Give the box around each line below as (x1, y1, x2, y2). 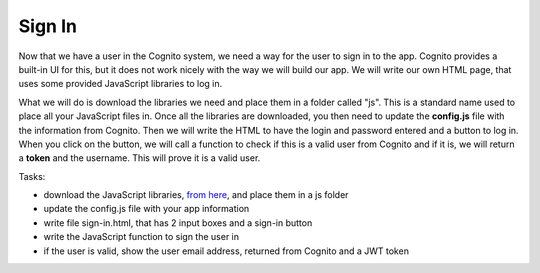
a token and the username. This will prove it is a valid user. (18, 152, 261, 164)
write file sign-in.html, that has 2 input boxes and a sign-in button (43, 216, 313, 229)
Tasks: (18, 170, 46, 182)
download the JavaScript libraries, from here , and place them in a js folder (43, 189, 349, 201)
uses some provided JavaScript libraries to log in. (18, 78, 223, 90)
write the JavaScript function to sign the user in (43, 231, 240, 243)
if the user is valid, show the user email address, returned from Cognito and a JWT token (43, 245, 410, 257)
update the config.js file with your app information (43, 203, 250, 215)
